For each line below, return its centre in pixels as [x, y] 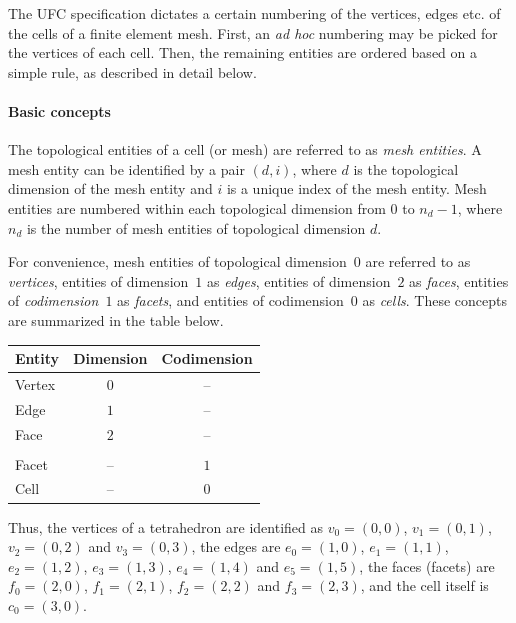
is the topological [406, 168]
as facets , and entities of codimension [230, 300]
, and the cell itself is [424, 585]
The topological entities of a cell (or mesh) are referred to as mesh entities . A [245, 149]
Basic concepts [59, 110]
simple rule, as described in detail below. [132, 71]
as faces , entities [459, 280]
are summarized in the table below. [116, 319]
